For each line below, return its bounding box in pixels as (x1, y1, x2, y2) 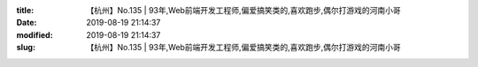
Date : (16, 18, 37, 28)
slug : (16, 42, 35, 53)
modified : (16, 29, 53, 40)
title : (16, 5, 35, 15)
